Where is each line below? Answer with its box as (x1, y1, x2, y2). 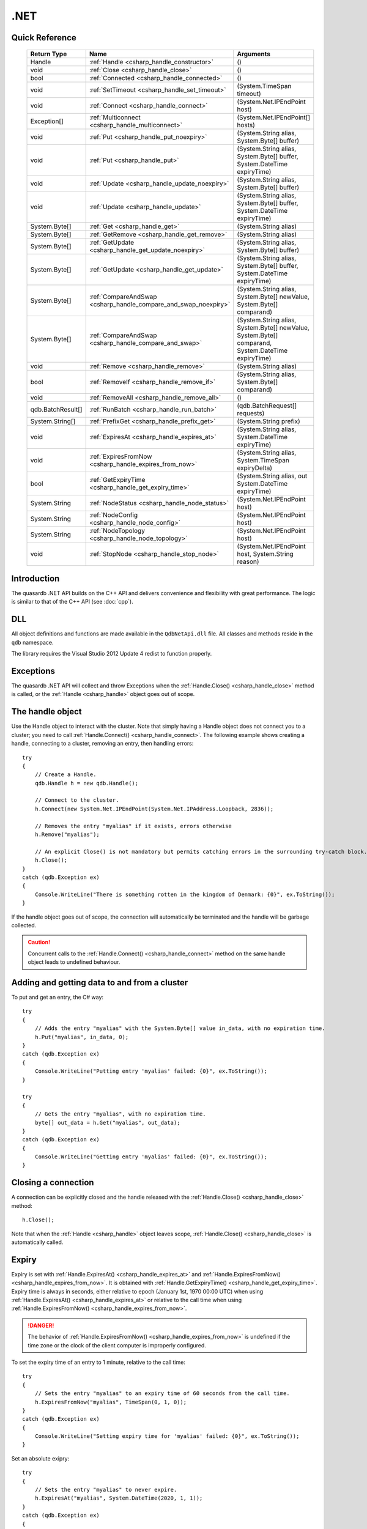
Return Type (30, 50, 67, 58)
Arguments (237, 50, 270, 58)
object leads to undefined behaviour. (28, 958, 120, 966)
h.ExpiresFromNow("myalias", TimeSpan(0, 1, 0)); (34, 1398, 187, 1405)
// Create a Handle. (34, 771, 97, 778)
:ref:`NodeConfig (89, 511, 138, 519)
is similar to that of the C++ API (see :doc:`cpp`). (11, 598, 134, 605)
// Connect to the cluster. (34, 797, 119, 804)
